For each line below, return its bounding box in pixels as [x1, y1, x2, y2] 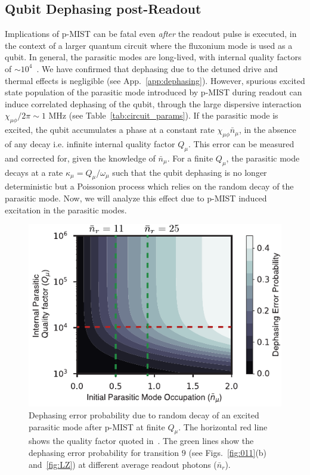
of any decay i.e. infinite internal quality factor [5, 137, 175, 150]
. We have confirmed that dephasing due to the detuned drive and [36, 62, 278, 74]
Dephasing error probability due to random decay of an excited [29, 409, 259, 421]
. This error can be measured [188, 137, 294, 150]
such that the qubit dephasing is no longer [112, 166, 267, 178]
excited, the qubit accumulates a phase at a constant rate [5, 123, 215, 136]
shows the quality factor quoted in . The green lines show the [29, 434, 254, 447]
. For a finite [167, 151, 213, 164]
